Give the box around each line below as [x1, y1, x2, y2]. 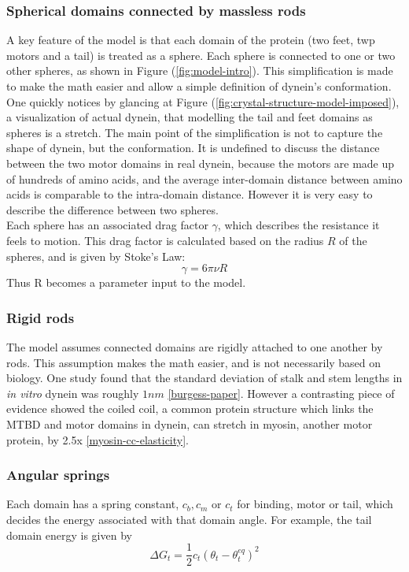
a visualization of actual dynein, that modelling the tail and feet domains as [6, 109, 373, 125]
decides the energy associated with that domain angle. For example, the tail [6, 511, 372, 527]
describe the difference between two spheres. [6, 201, 219, 217]
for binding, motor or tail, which [237, 496, 393, 512]
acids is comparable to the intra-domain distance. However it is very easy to [6, 186, 373, 202]
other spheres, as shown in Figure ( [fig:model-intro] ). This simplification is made [6, 62, 393, 79]
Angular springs [6, 465, 110, 485]
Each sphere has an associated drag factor [6, 217, 208, 233]
